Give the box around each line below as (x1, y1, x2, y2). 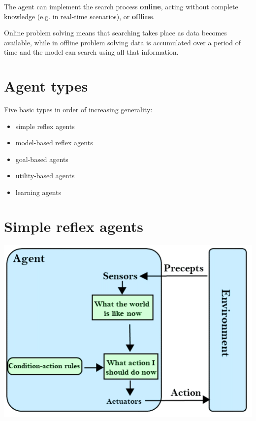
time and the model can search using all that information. (4, 47, 179, 57)
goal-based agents (15, 154, 68, 164)
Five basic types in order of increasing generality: (4, 104, 153, 115)
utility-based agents (15, 170, 75, 181)
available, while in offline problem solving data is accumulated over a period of (4, 37, 241, 47)
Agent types (4, 76, 88, 96)
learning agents (15, 187, 62, 197)
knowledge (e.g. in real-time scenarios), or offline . (4, 11, 155, 21)
